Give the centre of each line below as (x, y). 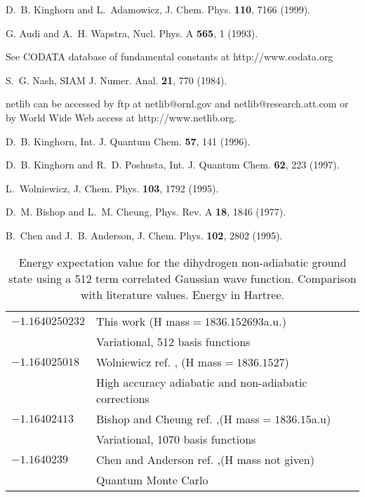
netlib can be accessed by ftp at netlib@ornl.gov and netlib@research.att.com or (177, 104)
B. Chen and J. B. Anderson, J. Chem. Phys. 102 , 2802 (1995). (144, 235)
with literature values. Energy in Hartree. (182, 294)
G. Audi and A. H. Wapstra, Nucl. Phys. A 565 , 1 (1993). (132, 33)
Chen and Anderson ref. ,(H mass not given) (205, 459)
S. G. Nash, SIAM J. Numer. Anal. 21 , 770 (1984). (117, 80)
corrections (122, 398)
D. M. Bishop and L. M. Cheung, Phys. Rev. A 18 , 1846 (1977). (146, 212)
